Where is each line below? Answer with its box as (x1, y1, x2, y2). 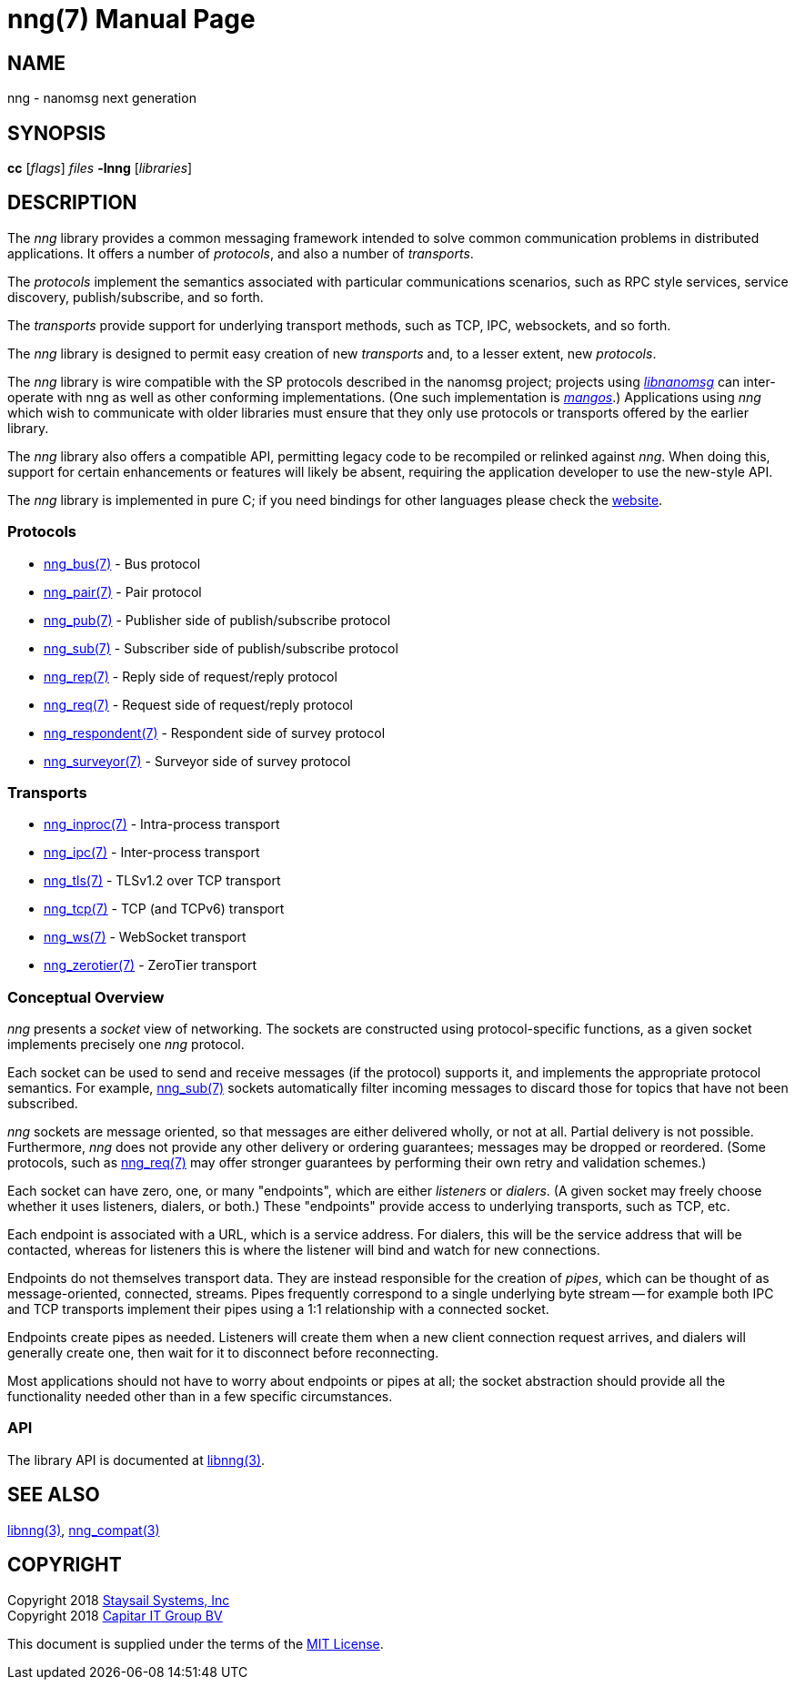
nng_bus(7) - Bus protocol (44, 555, 201, 571)
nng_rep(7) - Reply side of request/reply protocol (44, 668, 337, 684)
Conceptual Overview (7, 987, 165, 1006)
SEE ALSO (7, 1483, 100, 1507)
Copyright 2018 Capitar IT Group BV (7, 1607, 223, 1623)
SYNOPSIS (7, 121, 106, 145)
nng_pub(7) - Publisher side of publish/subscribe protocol (44, 611, 391, 628)
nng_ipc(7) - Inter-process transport (44, 844, 260, 861)
